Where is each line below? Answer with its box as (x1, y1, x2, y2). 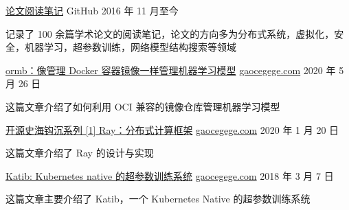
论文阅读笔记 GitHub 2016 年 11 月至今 (5, 3, 179, 17)
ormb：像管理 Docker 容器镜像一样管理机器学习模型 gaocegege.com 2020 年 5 (5, 62, 344, 77)
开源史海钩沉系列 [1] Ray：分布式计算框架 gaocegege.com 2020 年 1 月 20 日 (5, 122, 339, 137)
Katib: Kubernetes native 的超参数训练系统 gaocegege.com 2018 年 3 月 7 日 (5, 168, 334, 183)
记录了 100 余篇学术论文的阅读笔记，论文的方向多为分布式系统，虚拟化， (5, 26, 335, 40)
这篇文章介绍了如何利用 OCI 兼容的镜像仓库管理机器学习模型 (5, 99, 280, 113)
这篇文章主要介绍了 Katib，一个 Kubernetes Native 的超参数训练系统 (5, 191, 311, 206)
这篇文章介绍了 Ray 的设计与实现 (5, 145, 154, 160)
